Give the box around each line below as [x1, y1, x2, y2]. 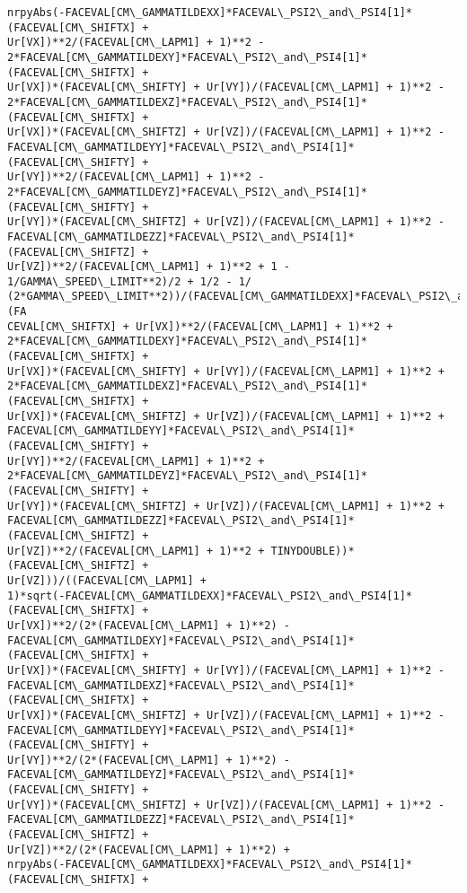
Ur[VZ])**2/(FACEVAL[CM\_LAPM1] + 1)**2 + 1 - [7, 260, 290, 274]
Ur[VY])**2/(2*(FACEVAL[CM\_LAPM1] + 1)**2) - [7, 753, 290, 766]
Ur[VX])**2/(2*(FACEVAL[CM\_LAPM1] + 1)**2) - [7, 618, 290, 632]
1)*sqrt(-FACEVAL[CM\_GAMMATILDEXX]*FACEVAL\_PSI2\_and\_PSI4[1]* [7, 589, 413, 602]
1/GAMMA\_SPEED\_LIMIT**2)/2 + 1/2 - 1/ [7, 275, 252, 288]
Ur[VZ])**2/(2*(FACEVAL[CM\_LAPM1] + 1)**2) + [7, 843, 290, 856]
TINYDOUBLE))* [270, 544, 355, 557]
